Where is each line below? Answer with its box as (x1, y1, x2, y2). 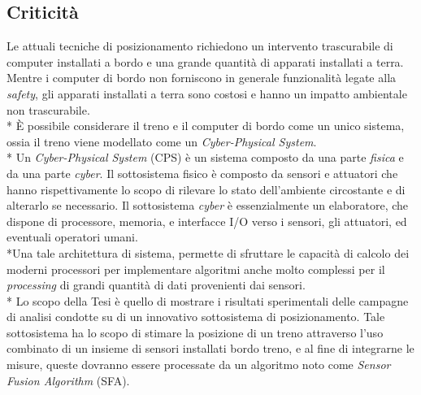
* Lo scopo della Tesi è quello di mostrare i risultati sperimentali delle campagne (7, 292, 409, 309)
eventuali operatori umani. (7, 228, 138, 245)
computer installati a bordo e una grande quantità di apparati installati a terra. (7, 53, 404, 70)
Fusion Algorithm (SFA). (7, 371, 130, 388)
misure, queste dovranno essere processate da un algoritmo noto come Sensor (7, 356, 391, 373)
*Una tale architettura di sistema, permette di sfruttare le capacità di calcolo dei (7, 244, 410, 261)
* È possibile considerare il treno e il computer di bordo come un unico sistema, (7, 117, 405, 134)
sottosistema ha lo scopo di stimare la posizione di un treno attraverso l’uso (7, 323, 384, 341)
